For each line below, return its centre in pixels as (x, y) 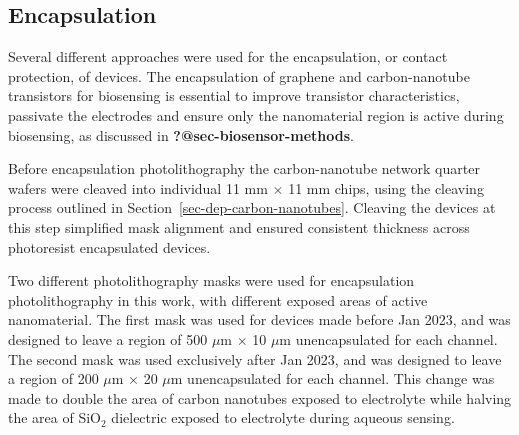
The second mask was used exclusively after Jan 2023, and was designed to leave (255, 358)
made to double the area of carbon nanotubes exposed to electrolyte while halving (260, 397)
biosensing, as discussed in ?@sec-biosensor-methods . (181, 134)
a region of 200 (53, 378)
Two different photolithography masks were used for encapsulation (211, 280)
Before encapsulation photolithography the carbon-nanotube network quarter (244, 168)
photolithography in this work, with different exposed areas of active (218, 299)
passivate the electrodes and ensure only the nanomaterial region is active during (256, 114)
